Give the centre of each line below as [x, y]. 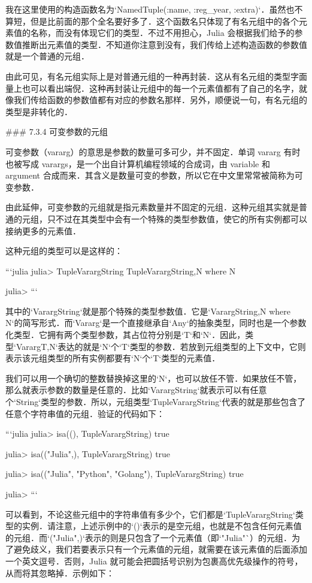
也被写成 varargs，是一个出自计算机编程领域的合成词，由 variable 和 [138, 163]
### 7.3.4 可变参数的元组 [57, 132]
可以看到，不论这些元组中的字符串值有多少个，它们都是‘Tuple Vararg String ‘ [150, 514]
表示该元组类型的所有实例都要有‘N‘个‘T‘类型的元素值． [113, 358]
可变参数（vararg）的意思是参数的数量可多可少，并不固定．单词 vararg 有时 [153, 151]
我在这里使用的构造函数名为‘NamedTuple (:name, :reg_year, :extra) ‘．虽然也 [150, 9]
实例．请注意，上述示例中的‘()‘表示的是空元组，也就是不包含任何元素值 [162, 526]
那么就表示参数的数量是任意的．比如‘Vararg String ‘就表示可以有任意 [136, 390]
